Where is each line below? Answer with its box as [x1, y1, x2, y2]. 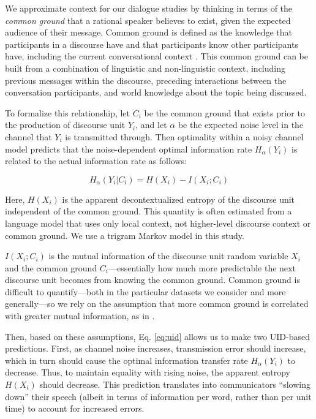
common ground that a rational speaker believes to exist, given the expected [5, 13, 291, 26]
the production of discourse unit [5, 118, 126, 131]
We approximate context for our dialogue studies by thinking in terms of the [5, 2, 293, 14]
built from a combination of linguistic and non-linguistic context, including [5, 61, 285, 74]
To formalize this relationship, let [5, 106, 130, 119]
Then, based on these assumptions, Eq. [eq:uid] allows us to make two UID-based [5, 330, 310, 342]
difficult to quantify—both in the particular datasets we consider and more [5, 285, 286, 298]
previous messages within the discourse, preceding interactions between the [5, 74, 287, 86]
